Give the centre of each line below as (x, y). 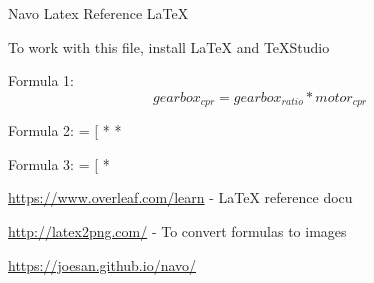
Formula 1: (41, 80)
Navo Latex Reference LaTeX (98, 13)
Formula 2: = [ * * (65, 130)
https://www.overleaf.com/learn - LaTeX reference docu (180, 197)
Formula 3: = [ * (59, 163)
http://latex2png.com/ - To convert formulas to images (177, 231)
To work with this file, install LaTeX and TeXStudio (169, 46)
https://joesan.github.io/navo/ (102, 264)
